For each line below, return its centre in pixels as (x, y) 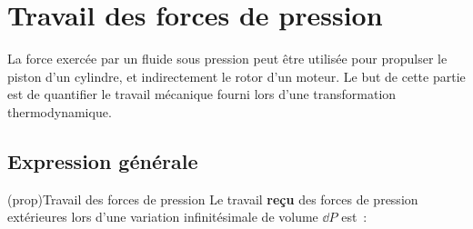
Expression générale (103, 160)
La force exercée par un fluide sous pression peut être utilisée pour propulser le (227, 59)
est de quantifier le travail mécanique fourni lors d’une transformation (202, 94)
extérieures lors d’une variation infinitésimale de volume (163, 217)
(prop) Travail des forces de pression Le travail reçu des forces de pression (213, 199)
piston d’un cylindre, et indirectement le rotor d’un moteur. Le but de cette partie (236, 76)
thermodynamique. (60, 111)
